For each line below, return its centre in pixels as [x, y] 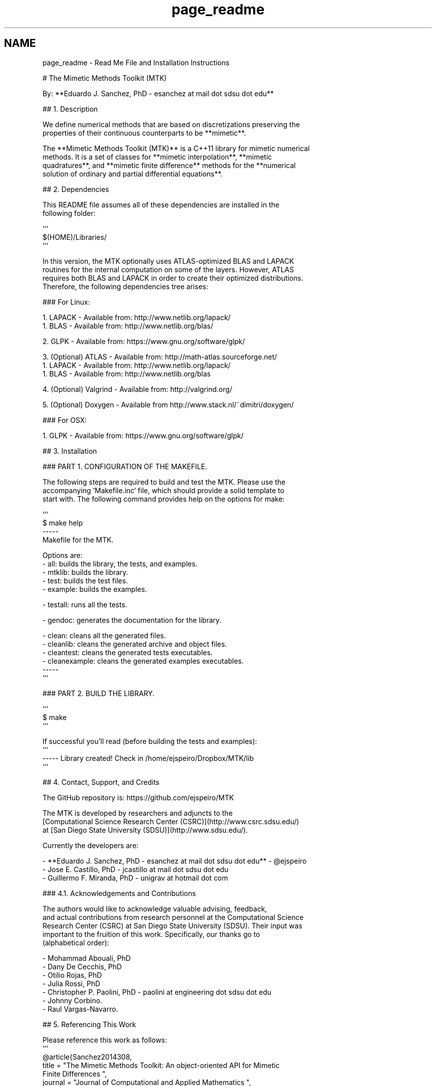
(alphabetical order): [76, 942]
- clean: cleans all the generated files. [104, 635]
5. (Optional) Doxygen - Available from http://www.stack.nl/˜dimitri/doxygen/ [168, 404]
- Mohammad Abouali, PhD [87, 958]
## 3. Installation [70, 451]
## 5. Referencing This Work [89, 1024]
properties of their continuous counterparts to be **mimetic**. [144, 133]
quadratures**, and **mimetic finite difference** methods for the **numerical [169, 165]
